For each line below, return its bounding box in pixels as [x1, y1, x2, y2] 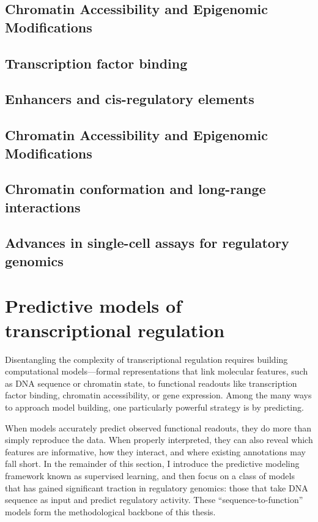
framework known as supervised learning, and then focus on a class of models [5, 469, 295, 482]
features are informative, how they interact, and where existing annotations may [5, 445, 306, 458]
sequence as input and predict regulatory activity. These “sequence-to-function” [5, 493, 303, 506]
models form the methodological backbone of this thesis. [5, 505, 216, 518]
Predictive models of [5, 293, 182, 318]
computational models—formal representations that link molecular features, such [5, 365, 308, 378]
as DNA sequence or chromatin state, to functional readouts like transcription [5, 376, 297, 389]
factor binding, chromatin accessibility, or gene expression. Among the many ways [5, 389, 312, 401]
